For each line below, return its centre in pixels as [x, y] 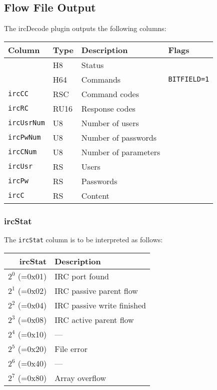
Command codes [110, 94]
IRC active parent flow [94, 319]
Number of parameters [121, 152]
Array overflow [80, 377]
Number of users [110, 123]
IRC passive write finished [100, 305]
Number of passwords [119, 137]
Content [95, 195]
